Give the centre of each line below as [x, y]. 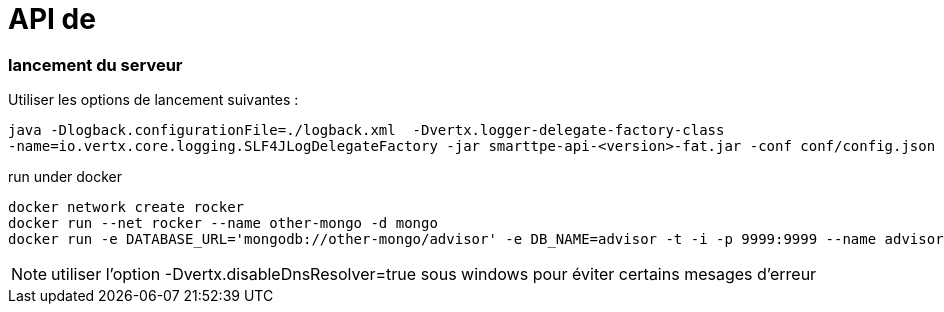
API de [52, 19]
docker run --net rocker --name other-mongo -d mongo [223, 223]
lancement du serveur [95, 64]
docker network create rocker [126, 207]
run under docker [65, 177]
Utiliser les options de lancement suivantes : [153, 100]
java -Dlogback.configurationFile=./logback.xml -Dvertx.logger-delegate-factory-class [366, 130]
